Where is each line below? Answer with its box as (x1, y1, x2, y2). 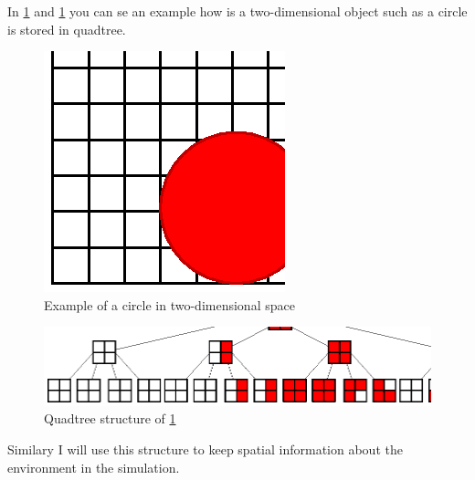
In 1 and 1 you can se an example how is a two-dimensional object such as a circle (7, 2, 468, 20)
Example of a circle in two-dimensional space (44, 295, 295, 314)
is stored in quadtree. (7, 19, 126, 38)
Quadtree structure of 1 (44, 409, 176, 428)
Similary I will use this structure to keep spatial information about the (7, 440, 403, 459)
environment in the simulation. (7, 457, 180, 476)
